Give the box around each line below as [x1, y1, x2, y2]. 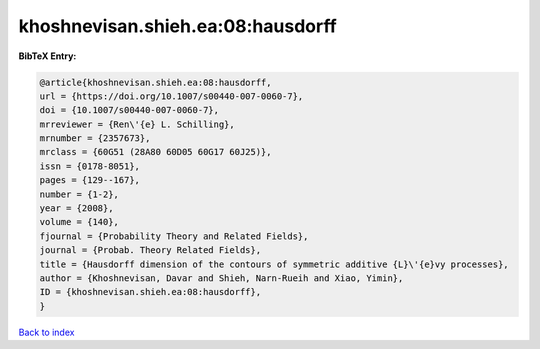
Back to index [18, 326, 75, 338]
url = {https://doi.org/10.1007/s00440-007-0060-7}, [39, 90, 304, 102]
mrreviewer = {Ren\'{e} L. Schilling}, [39, 118, 235, 130]
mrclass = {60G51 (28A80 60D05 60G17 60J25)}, [39, 146, 272, 158]
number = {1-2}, [39, 188, 120, 200]
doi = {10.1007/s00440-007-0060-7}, [39, 105, 220, 116]
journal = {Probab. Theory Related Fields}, [39, 245, 262, 256]
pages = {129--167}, [39, 175, 140, 186]
